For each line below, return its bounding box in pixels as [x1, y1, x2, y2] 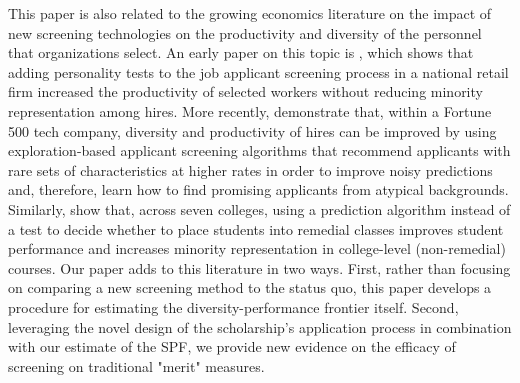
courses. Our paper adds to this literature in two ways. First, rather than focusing [8, 257, 511, 278]
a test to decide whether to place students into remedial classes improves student [8, 218, 504, 239]
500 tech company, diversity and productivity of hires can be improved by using [8, 120, 497, 141]
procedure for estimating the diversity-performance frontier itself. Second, [8, 296, 459, 317]
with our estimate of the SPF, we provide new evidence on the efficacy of [8, 336, 456, 357]
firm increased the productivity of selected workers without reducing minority [8, 81, 483, 102]
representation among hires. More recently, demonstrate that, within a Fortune [8, 100, 492, 121]
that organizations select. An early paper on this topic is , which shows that [8, 42, 474, 63]
